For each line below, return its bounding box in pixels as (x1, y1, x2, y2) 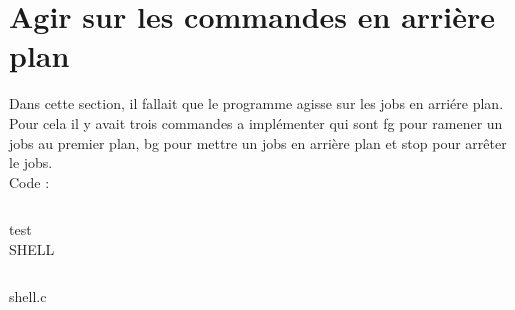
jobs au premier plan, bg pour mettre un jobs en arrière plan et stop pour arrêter (9, 132, 507, 153)
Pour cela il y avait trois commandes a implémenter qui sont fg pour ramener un (9, 112, 503, 133)
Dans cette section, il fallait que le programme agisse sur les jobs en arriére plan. (9, 93, 504, 114)
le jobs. (9, 152, 53, 173)
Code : (9, 171, 50, 192)
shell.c (9, 286, 47, 307)
